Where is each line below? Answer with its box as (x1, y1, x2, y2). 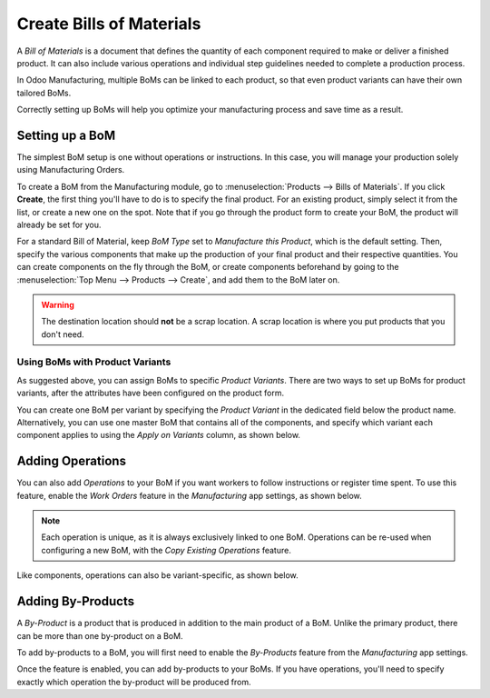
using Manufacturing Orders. (16, 165, 125, 175)
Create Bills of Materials (16, 14, 201, 34)
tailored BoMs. (16, 87, 72, 98)
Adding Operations (16, 454, 127, 469)
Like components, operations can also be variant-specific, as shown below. (16, 570, 299, 581)
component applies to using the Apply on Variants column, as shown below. (16, 430, 301, 441)
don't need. (41, 328, 85, 340)
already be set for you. (16, 219, 102, 230)
